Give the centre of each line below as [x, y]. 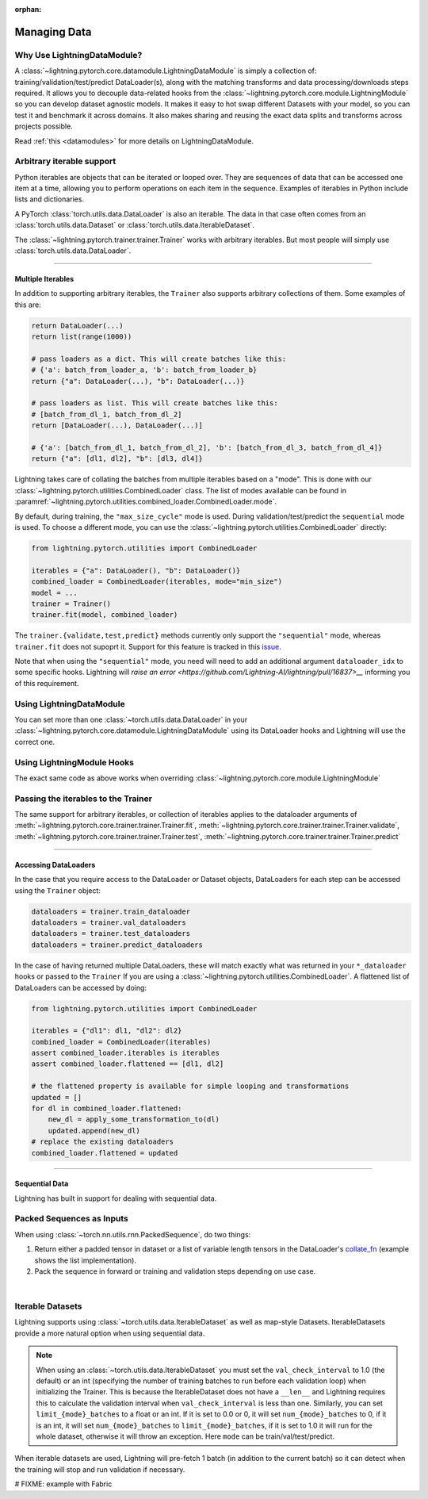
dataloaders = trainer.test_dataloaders [111, 934]
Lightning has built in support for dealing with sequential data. [116, 1198]
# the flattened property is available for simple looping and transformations [190, 1086]
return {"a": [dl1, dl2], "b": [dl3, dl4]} [117, 459]
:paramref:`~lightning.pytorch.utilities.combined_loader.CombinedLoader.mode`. [146, 502]
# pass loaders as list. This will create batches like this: [155, 403]
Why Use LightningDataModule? [78, 55]
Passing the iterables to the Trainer [83, 799]
